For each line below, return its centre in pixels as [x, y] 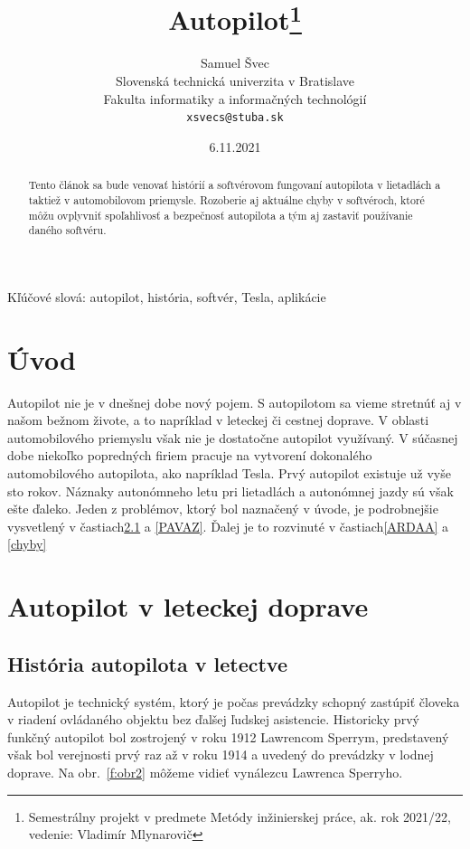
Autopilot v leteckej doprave [188, 606]
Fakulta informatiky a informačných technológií [235, 98]
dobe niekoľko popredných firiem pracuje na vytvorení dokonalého [190, 455]
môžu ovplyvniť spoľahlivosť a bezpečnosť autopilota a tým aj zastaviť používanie [221, 215]
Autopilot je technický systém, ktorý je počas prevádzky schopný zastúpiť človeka [234, 701]
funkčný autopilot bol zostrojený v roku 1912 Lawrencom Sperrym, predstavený [228, 736]
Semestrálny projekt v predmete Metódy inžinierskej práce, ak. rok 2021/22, [240, 816]
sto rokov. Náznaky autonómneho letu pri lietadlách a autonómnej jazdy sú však [230, 491]
